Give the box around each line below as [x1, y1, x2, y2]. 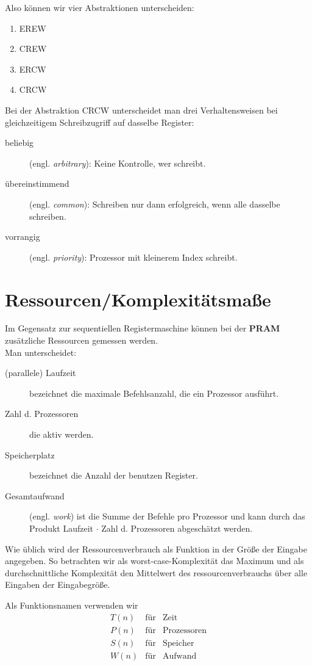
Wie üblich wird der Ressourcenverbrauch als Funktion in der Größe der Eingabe [5, 542, 307, 555]
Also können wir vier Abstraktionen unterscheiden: [5, 1, 194, 13]
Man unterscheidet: [5, 346, 77, 358]
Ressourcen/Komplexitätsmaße [5, 286, 271, 311]
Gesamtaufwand [5, 489, 65, 502]
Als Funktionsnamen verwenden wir [5, 598, 138, 611]
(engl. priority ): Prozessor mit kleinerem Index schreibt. [29, 250, 238, 263]
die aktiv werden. [29, 428, 94, 440]
